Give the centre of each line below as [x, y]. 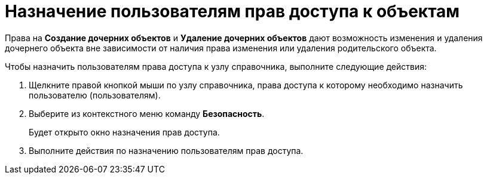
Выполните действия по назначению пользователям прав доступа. [166, 150]
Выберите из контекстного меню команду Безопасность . [147, 113]
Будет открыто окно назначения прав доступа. [124, 132]
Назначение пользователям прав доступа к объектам [232, 11]
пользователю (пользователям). [95, 95]
